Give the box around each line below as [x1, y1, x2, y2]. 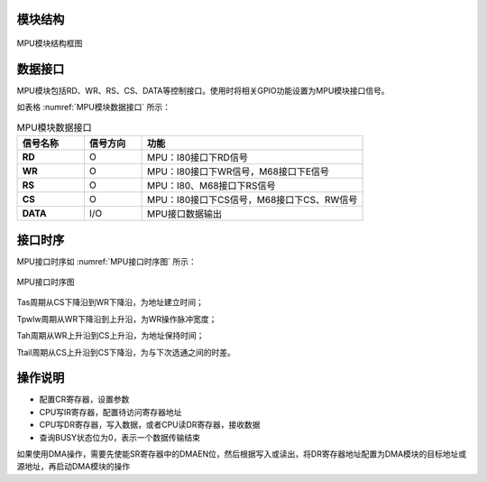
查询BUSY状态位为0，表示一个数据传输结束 [39, 431, 200, 442]
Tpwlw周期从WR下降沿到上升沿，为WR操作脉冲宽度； [16, 313, 217, 324]
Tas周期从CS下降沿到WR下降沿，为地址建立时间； [16, 297, 205, 308]
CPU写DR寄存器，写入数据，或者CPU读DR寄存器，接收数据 [39, 420, 261, 431]
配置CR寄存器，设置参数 [39, 394, 130, 405]
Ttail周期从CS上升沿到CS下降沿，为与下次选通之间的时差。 [16, 347, 236, 357]
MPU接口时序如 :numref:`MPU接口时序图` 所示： [16, 255, 198, 266]
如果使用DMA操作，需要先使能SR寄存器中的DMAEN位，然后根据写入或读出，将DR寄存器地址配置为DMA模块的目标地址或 [16, 449, 467, 459]
